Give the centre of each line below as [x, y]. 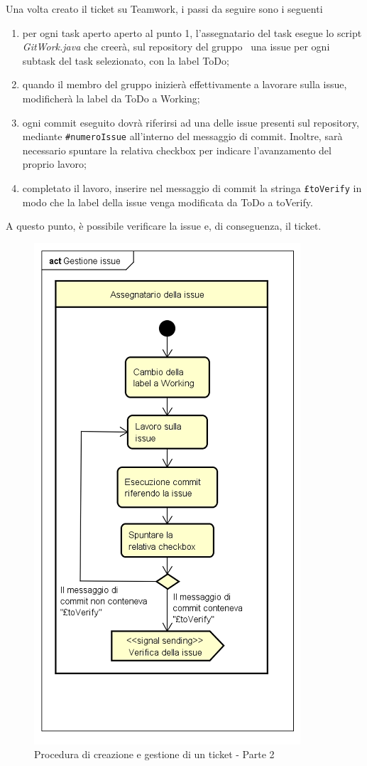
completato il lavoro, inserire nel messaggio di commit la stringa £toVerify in [192, 188]
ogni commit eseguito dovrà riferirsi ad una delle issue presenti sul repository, [191, 122]
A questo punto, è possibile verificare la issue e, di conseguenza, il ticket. [164, 226]
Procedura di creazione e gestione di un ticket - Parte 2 [154, 754]
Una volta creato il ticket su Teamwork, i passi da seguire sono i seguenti [164, 9]
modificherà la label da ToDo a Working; [111, 98]
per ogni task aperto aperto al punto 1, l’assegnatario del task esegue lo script [192, 32]
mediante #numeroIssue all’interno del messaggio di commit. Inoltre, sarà [182, 136]
